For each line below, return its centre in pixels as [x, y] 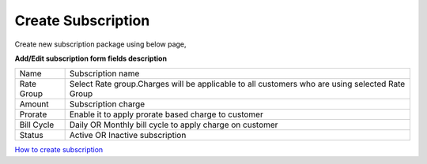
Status [31, 136]
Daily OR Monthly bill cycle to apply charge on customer [174, 125]
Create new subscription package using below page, [100, 44]
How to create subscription [59, 150]
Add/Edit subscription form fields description [91, 58]
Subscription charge [107, 104]
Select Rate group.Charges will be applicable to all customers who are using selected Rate [237, 84]
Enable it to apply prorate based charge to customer [166, 114]
